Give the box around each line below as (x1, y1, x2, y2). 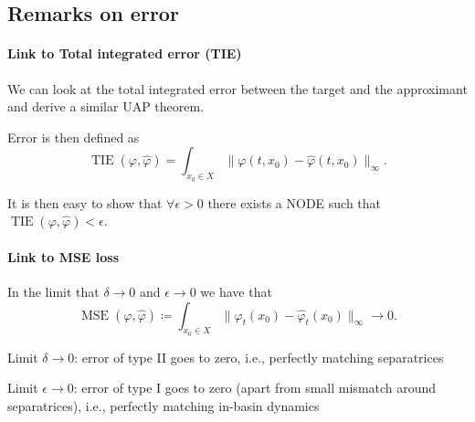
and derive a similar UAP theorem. (7, 97, 205, 116)
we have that (200, 281, 272, 301)
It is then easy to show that (7, 193, 163, 212)
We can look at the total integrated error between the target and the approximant (7, 79, 468, 98)
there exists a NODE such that (207, 193, 382, 212)
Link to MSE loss (7, 247, 120, 266)
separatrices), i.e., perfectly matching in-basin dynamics (7, 396, 320, 415)
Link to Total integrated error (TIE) (7, 44, 242, 63)
